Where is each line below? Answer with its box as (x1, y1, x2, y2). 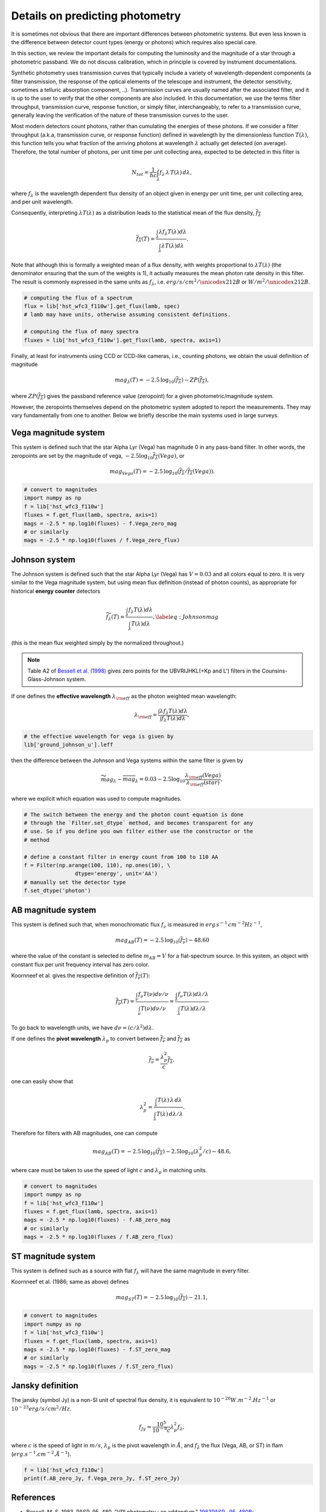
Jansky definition (11, 1381, 78, 1391)
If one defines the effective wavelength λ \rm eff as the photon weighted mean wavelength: (11, 692, 237, 701)
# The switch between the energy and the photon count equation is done (24, 811, 244, 818)
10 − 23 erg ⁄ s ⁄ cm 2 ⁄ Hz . (11, 1404, 72, 1412)
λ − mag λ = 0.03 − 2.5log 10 (113, 776, 185, 784)
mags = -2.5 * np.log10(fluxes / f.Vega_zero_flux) (24, 537, 181, 544)
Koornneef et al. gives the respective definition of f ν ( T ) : (11, 972, 150, 981)
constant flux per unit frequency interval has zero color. (11, 960, 150, 968)
